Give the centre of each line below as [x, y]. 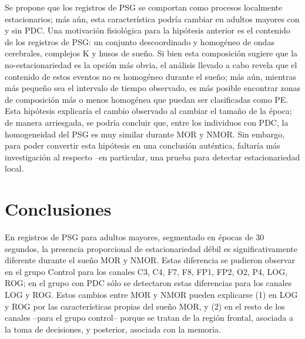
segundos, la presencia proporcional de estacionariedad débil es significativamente [151, 248]
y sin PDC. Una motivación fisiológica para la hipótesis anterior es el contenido [148, 30]
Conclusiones [58, 209]
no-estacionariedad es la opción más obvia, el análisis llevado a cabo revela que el [151, 64]
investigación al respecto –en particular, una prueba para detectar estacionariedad [152, 157]
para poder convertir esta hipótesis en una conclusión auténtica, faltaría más [143, 145]
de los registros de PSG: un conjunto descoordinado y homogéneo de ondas [140, 41]
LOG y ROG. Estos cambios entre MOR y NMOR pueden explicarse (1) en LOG [151, 294]
